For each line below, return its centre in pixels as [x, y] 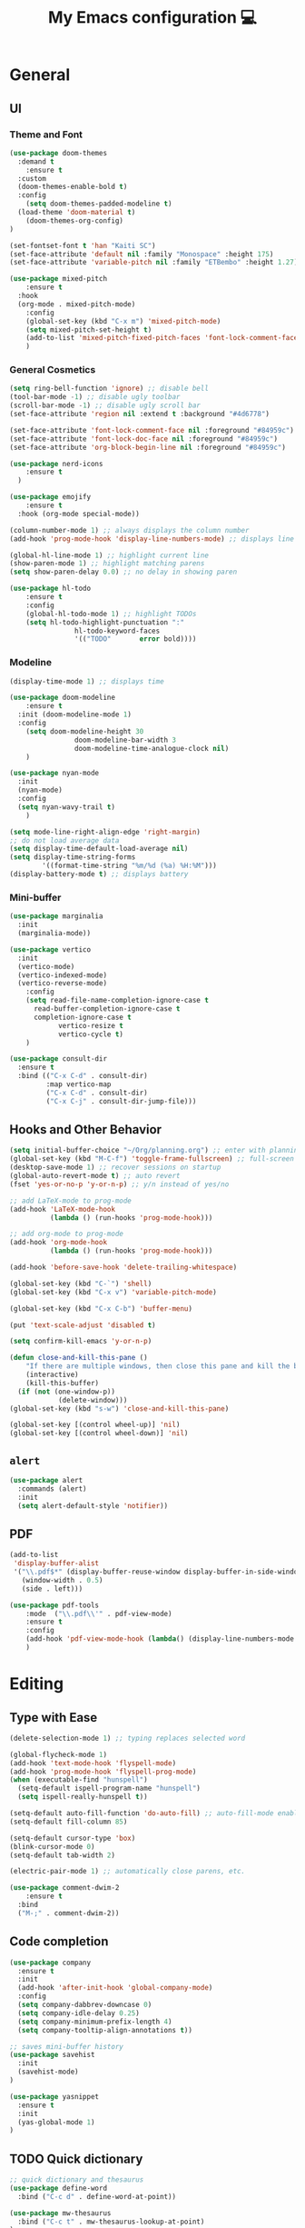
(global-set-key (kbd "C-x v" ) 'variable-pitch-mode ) [113, 1292]
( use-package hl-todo [50, 589]
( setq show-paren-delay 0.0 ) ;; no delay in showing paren [123, 572]
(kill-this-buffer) [63, 1383]
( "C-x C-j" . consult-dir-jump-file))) [121, 1101]
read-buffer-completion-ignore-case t [107, 1009]
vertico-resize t [91, 1025]
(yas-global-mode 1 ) [56, 2122]
